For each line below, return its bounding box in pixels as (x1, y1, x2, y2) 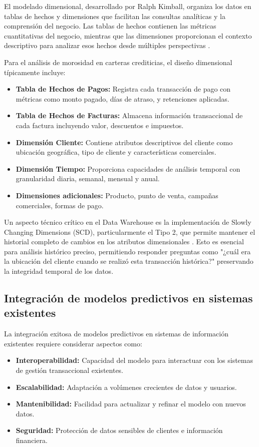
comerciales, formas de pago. (16, 200, 104, 210)
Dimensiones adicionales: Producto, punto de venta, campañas (16, 190, 218, 200)
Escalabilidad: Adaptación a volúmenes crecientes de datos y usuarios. (16, 381, 237, 392)
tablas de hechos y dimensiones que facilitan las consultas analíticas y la (4, 11, 225, 21)
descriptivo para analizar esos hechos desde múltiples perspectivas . (4, 40, 210, 51)
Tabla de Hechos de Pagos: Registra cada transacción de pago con (16, 84, 231, 94)
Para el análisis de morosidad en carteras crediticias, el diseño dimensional (4, 57, 232, 67)
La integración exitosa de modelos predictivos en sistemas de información (4, 328, 228, 339)
